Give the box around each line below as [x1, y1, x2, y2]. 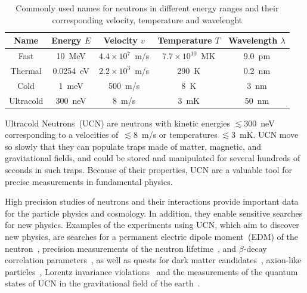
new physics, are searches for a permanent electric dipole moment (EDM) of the [5, 230, 299, 242]
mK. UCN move [239, 128, 299, 141]
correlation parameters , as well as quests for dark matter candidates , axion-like [5, 254, 302, 266]
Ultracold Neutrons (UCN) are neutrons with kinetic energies [5, 116, 231, 129]
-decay [243, 242, 267, 254]
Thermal [10, 64, 42, 76]
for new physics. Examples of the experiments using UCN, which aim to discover [5, 218, 299, 231]
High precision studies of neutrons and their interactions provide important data [5, 195, 299, 208]
